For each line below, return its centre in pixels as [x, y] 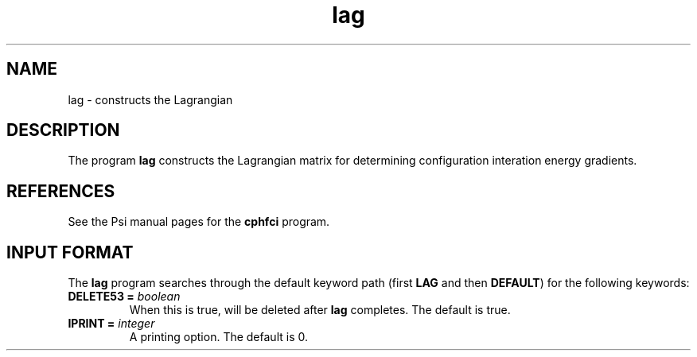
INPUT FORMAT [70, 252]
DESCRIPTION [63, 130]
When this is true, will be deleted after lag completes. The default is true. [320, 310]
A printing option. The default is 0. [218, 337]
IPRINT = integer [111, 324]
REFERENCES [61, 191]
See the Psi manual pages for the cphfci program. [199, 222]
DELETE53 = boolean [124, 297]
